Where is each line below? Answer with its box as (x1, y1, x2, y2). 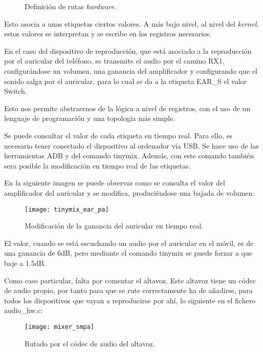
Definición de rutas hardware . (25, 1, 117, 11)
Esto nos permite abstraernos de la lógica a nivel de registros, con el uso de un (4, 102, 251, 113)
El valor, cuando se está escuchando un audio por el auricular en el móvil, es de (4, 237, 254, 248)
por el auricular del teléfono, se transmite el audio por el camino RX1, (4, 55, 225, 66)
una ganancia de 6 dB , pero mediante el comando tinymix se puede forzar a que (4, 247, 252, 258)
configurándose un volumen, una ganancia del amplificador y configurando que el (4, 65, 257, 76)
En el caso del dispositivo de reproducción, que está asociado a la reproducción (4, 45, 252, 56)
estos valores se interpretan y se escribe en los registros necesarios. (4, 28, 212, 39)
